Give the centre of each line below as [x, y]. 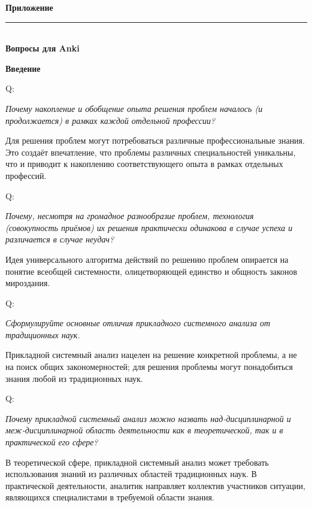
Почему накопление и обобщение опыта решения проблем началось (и [134, 108]
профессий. [26, 175]
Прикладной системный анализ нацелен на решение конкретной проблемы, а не [151, 355]
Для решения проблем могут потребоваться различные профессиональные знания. [155, 140]
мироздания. [28, 283]
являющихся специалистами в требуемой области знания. [110, 497]
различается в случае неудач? [60, 239]
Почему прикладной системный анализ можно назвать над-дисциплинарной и [148, 418]
